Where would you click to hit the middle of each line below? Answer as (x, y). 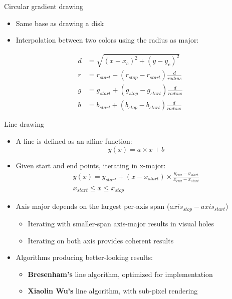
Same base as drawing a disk (60, 23)
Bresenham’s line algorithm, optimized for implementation (120, 274)
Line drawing (24, 124)
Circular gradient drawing (44, 6)
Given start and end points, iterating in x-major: (91, 165)
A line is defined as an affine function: (74, 141)
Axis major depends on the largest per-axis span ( (93, 206)
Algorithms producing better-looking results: (84, 257)
